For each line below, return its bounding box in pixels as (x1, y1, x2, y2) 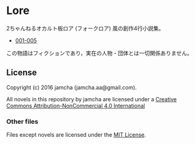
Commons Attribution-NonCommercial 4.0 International (6, 102, 145, 109)
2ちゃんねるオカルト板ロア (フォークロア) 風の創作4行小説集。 (6, 24, 165, 32)
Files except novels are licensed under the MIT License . (6, 131, 146, 139)
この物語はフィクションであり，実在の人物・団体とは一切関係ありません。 (6, 49, 193, 57)
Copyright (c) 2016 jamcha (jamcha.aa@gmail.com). (6, 84, 137, 91)
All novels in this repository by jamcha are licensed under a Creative (6, 95, 177, 103)
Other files (6, 117, 38, 126)
